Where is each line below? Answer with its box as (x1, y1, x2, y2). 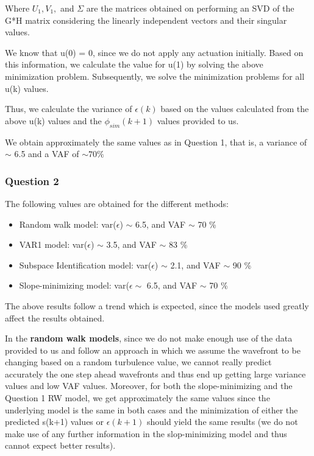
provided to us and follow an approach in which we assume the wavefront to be (5, 343, 301, 356)
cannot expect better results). (5, 439, 116, 452)
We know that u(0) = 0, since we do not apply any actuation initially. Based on (5, 46, 304, 58)
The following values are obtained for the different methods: (5, 197, 229, 209)
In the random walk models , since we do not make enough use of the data (5, 332, 293, 345)
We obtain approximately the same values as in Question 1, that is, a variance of (5, 135, 307, 148)
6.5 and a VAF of (14, 147, 79, 160)
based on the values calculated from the (160, 102, 309, 115)
